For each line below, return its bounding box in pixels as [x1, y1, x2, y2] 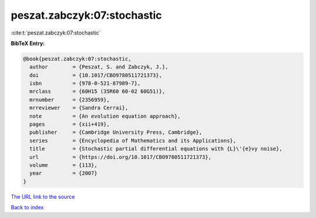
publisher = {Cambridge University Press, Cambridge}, [29, 129, 202, 136]
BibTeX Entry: [11, 40, 45, 47]
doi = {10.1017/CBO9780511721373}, [29, 72, 162, 78]
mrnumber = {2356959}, [29, 96, 110, 103]
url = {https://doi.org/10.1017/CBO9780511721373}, [29, 154, 212, 160]
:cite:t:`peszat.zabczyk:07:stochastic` [11, 29, 101, 36]
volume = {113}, [29, 162, 98, 168]
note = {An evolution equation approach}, [29, 113, 181, 119]
